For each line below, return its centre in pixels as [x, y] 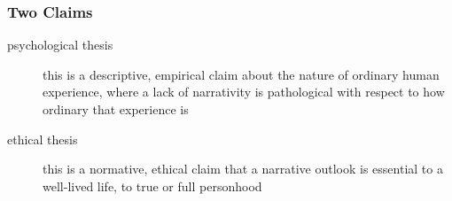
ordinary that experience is [116, 109]
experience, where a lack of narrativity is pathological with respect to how [244, 92]
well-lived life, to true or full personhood [152, 186]
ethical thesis [43, 139]
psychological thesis [60, 45]
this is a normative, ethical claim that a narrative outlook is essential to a [243, 169]
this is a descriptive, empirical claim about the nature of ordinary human [241, 74]
